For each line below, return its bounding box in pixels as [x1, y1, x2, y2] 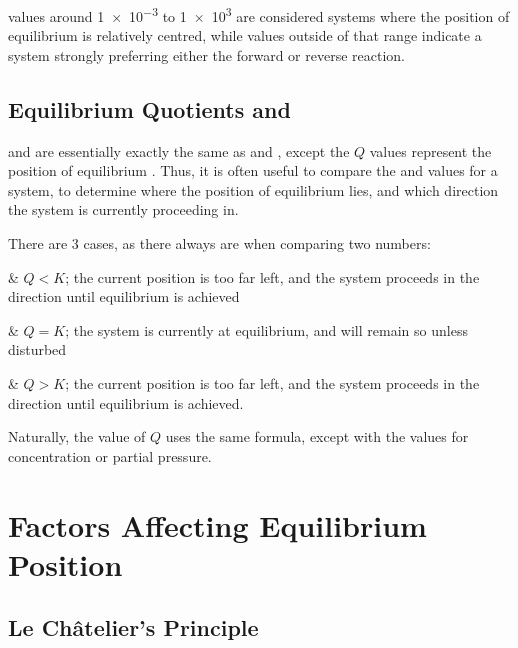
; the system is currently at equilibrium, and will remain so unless [65, 319, 468, 340]
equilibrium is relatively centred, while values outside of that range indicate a [8, 25, 482, 46]
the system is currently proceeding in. [8, 199, 239, 220]
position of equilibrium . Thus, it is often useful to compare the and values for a [8, 160, 498, 181]
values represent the [369, 140, 492, 161]
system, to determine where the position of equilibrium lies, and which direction [8, 179, 499, 200]
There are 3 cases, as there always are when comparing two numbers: [8, 233, 431, 254]
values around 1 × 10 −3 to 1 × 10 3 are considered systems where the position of [8, 3, 510, 26]
